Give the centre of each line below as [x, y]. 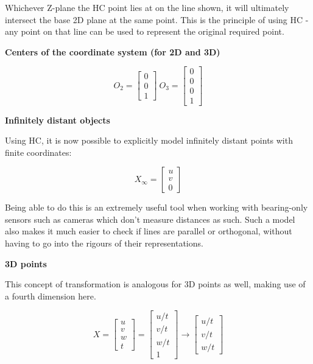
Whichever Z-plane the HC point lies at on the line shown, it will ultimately [147, 7]
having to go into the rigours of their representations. [104, 243]
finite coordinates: [38, 152]
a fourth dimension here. [51, 296]
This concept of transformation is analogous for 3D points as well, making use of [155, 284]
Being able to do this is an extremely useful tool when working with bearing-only [156, 207]
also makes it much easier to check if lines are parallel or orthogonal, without [149, 231]
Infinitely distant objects [58, 120]
